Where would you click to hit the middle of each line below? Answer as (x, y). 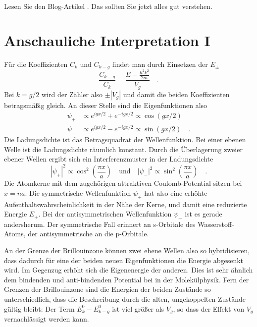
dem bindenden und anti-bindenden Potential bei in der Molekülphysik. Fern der (127, 279)
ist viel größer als (138, 308)
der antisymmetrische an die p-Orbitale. (88, 234)
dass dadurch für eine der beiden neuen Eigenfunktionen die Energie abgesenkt (124, 260)
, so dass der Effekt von (208, 308)
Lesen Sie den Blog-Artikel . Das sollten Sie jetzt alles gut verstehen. (108, 6)
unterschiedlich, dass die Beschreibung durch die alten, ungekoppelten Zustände (125, 299)
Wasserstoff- (216, 224)
